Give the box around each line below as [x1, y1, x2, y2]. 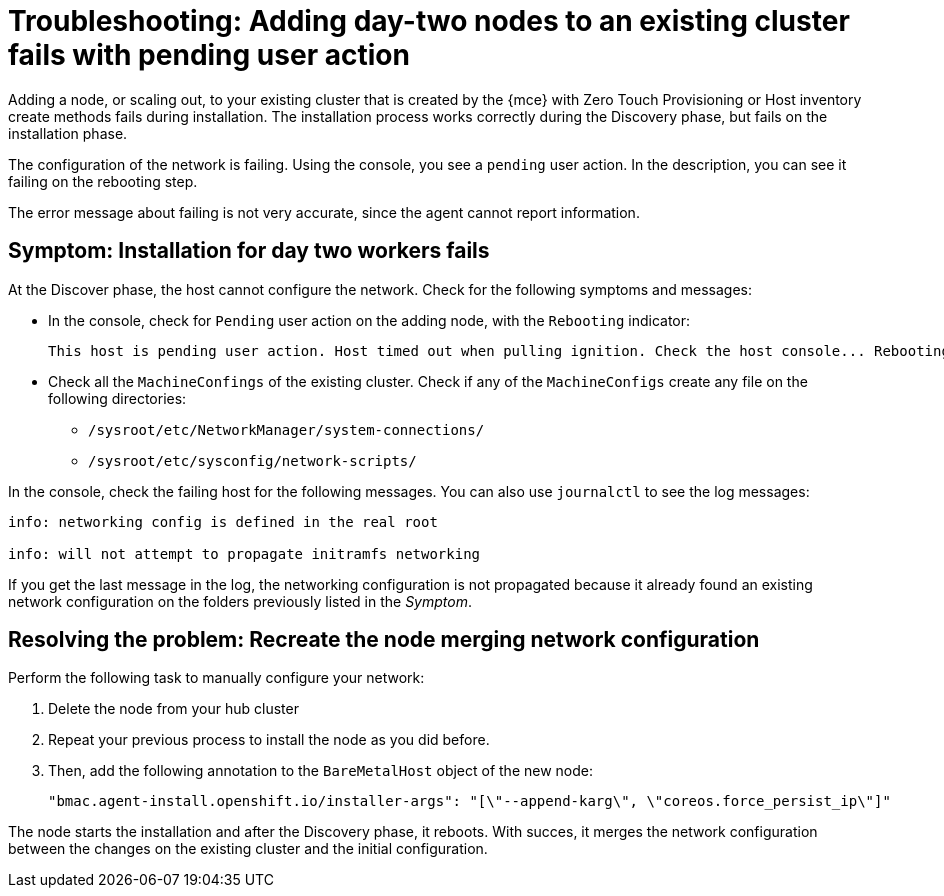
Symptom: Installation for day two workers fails [8, 238, 490, 264]
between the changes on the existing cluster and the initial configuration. [8, 840, 488, 858]
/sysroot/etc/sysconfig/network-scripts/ [88, 452, 417, 469]
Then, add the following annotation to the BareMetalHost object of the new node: [48, 762, 593, 780]
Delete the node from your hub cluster [48, 700, 299, 718]
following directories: [48, 389, 187, 407]
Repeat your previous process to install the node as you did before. [48, 731, 490, 749]
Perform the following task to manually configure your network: [8, 669, 425, 687]
